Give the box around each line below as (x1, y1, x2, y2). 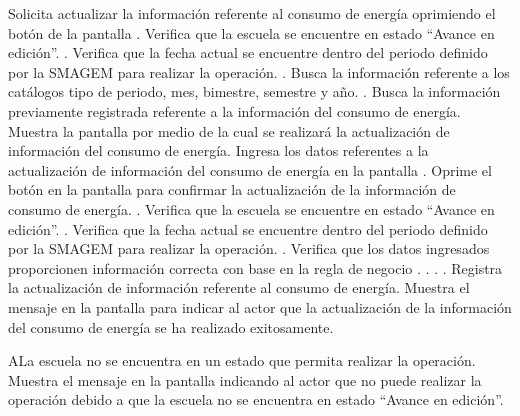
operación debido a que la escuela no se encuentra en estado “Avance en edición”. (8, 389, 504, 410)
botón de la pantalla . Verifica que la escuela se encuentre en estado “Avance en (8, 22, 495, 43)
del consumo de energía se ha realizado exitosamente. (8, 316, 334, 337)
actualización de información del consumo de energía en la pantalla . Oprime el (8, 159, 492, 180)
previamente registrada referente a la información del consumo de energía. (8, 100, 461, 121)
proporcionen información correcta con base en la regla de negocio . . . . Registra (8, 257, 503, 278)
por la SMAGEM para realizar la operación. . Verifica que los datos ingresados (8, 238, 490, 259)
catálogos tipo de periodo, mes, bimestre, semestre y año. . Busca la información (8, 81, 501, 102)
